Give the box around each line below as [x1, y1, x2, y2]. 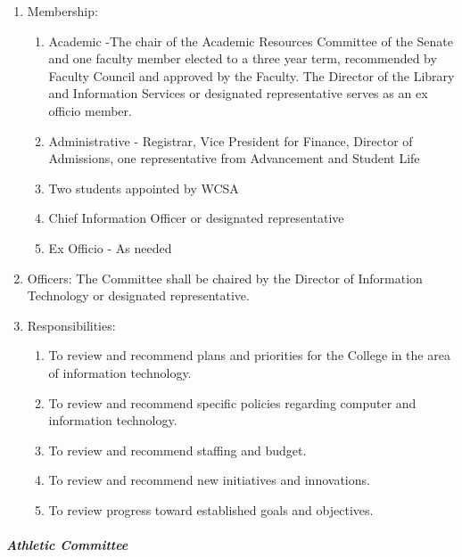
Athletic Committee [6, 536, 128, 554]
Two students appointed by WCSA [48, 178, 239, 197]
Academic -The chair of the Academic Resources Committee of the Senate [48, 31, 453, 50]
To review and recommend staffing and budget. [48, 440, 307, 459]
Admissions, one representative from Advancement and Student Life [48, 149, 420, 168]
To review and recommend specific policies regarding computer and [48, 393, 417, 412]
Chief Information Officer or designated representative [48, 209, 344, 227]
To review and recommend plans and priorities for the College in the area [48, 346, 450, 365]
